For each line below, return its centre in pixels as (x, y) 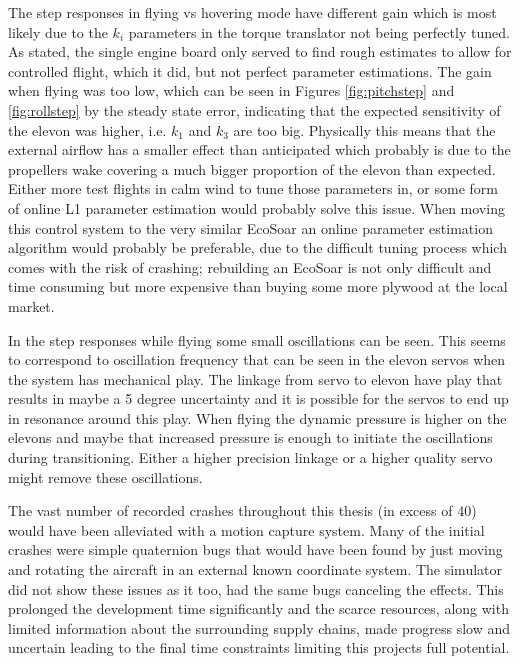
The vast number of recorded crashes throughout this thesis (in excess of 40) (242, 510)
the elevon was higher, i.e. (87, 129)
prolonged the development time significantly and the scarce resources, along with (258, 608)
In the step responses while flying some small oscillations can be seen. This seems (257, 339)
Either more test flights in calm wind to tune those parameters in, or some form (253, 188)
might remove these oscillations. (105, 476)
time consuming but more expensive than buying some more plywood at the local (258, 286)
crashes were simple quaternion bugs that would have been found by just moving (255, 549)
